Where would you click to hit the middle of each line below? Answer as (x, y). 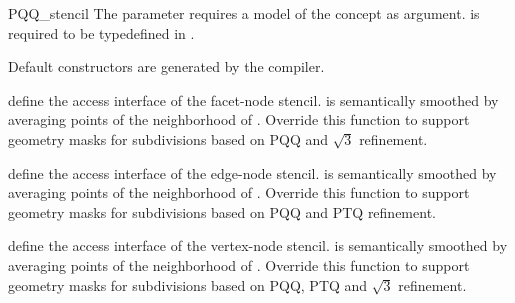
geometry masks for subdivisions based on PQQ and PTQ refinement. (222, 211)
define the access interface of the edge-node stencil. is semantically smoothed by (252, 172)
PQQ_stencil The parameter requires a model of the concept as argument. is (244, 13)
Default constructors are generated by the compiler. (166, 66)
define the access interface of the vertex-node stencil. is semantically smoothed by (258, 245)
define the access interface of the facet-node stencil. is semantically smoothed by (253, 99)
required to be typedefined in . (101, 32)
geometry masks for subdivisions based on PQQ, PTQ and (188, 284)
